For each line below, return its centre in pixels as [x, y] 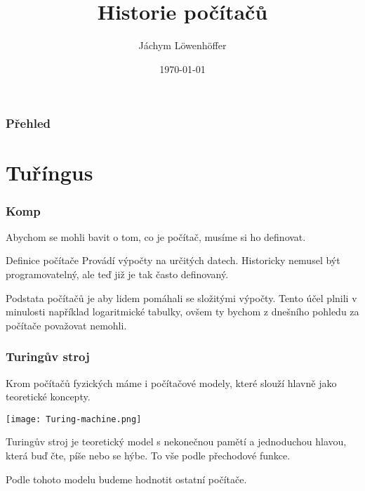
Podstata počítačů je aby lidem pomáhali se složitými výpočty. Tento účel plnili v [181, 297]
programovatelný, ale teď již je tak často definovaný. [117, 274]
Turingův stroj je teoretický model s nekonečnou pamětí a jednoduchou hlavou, [176, 441]
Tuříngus [49, 172]
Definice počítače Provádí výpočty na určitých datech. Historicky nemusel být [173, 260]
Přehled [28, 123]
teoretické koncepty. [48, 397]
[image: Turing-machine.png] [74, 419]
